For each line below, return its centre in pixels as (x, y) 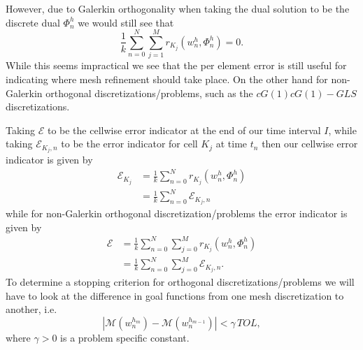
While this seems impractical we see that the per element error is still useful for (176, 65)
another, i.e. (31, 309)
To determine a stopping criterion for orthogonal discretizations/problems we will (180, 282)
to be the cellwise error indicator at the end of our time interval (184, 130)
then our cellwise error (310, 144)
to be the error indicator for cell (129, 144)
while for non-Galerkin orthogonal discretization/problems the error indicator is (177, 213)
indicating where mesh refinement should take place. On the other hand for (167, 79)
